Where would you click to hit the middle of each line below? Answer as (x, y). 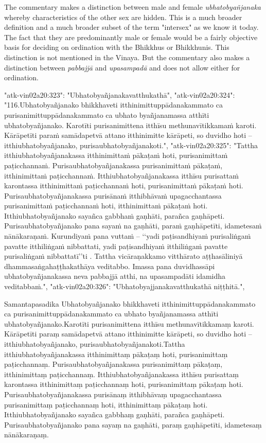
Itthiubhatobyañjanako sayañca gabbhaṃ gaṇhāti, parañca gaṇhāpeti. (114, 414)
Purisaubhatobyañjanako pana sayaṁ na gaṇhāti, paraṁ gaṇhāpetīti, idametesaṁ (133, 226)
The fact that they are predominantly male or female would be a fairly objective (131, 37)
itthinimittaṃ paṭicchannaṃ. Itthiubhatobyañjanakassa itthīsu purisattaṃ (121, 374)
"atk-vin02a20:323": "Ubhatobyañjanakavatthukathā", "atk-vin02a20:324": (120, 94)
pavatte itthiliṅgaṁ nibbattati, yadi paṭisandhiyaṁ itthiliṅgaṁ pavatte (116, 246)
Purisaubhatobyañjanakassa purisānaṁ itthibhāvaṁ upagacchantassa (113, 195)
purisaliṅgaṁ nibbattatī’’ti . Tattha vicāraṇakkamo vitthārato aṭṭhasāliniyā (123, 256)
